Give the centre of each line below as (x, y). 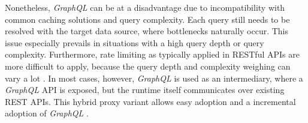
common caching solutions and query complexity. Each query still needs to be (147, 19)
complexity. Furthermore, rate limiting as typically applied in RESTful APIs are (152, 54)
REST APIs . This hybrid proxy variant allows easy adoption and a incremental (150, 101)
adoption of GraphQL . (47, 113)
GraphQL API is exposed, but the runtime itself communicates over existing (145, 90)
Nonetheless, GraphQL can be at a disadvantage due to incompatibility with (145, 7)
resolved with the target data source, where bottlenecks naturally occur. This (147, 31)
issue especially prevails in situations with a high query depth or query (135, 42)
